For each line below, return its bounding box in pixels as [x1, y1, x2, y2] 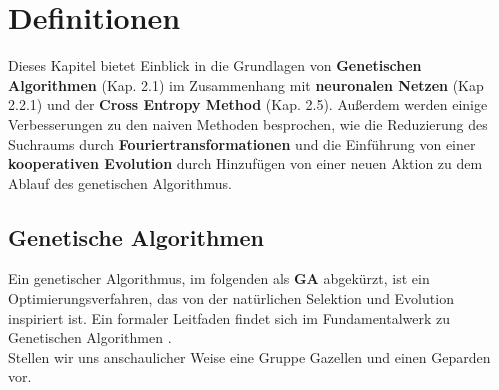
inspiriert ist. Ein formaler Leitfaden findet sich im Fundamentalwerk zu [8, 307, 451, 328]
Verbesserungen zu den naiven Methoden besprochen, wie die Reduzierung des [8, 113, 488, 134]
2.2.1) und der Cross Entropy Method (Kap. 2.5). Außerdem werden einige [8, 94, 488, 115]
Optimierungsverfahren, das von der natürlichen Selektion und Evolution [8, 288, 454, 309]
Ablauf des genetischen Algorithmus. [8, 172, 232, 193]
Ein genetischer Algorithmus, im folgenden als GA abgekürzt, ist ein [8, 268, 430, 289]
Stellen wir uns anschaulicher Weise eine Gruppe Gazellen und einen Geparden [8, 346, 491, 367]
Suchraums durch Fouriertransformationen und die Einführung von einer [8, 133, 476, 154]
